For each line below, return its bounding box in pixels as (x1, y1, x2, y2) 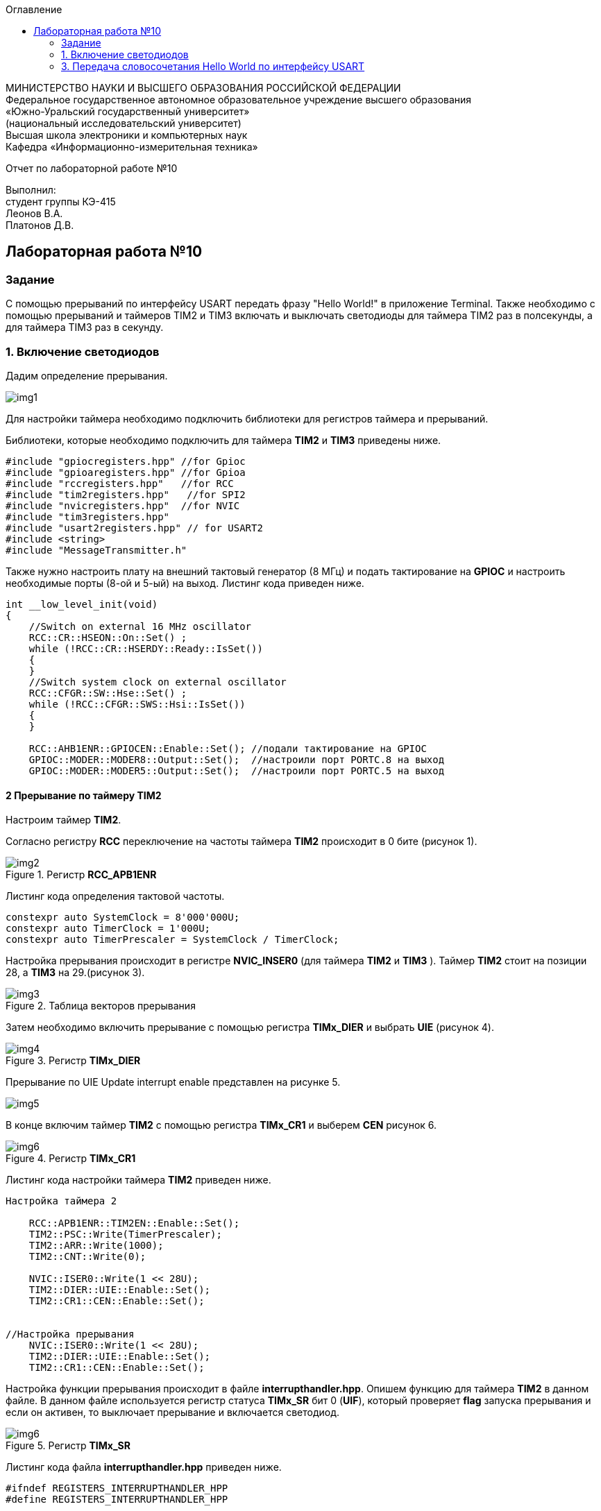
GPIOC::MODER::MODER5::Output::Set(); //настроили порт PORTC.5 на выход (28, 765, 445, 776)
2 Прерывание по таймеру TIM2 (6, 789, 162, 801)
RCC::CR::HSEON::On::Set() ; (28, 631, 187, 643)
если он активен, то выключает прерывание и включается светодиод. (6, 1406, 340, 1419)
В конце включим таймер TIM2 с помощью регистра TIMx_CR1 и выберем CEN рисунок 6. (6, 1119, 437, 1132)
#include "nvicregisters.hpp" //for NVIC (6, 500, 240, 511)
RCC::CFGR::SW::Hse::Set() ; (28, 687, 187, 699)
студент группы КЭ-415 (6, 196, 116, 207)
